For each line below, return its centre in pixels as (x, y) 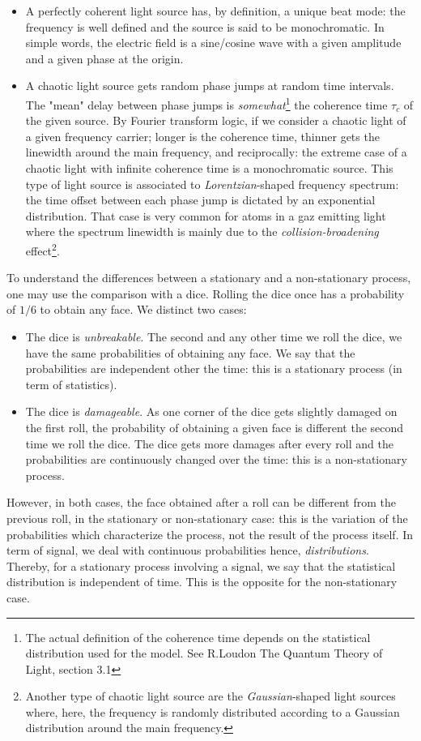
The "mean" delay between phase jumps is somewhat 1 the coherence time (206, 103)
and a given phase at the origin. (104, 58)
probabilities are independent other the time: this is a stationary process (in (214, 368)
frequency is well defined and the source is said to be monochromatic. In (205, 26)
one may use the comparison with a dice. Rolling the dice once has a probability (206, 293)
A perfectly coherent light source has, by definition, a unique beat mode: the (215, 11)
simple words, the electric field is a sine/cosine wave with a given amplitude (213, 43)
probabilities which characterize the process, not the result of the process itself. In (210, 534)
